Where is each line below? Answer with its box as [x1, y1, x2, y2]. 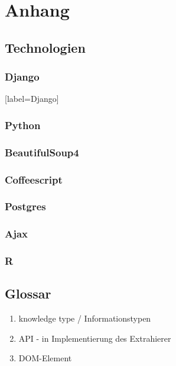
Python [5, 117, 41, 132]
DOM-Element [18, 352, 72, 364]
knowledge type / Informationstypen [18, 312, 151, 325]
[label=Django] [5, 92, 59, 105]
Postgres [5, 199, 46, 214]
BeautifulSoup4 [5, 145, 79, 159]
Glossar [5, 284, 51, 303]
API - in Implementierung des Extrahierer [18, 332, 171, 344]
